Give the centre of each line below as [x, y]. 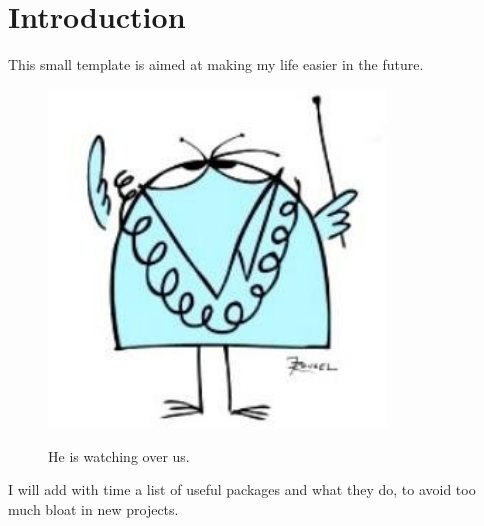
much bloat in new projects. [93, 508]
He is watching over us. [119, 455]
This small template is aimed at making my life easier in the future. [216, 64]
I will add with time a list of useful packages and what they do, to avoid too [242, 489]
